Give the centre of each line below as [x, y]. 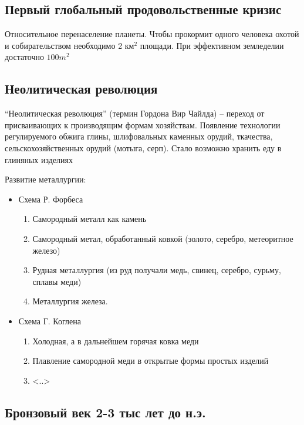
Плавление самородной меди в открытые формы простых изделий [151, 361]
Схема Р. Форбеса [51, 199]
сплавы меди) [57, 281]
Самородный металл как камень [89, 219]
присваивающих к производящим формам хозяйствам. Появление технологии [143, 124]
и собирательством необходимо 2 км [70, 45]
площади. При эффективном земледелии [212, 45]
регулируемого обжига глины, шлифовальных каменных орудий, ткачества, [139, 136]
